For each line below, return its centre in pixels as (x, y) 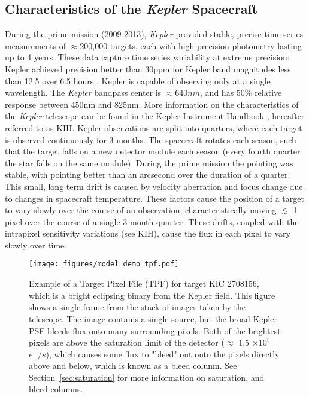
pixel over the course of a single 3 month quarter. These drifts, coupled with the (152, 221)
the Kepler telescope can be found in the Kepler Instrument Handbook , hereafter (155, 116)
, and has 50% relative (241, 93)
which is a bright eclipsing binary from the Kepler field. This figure (152, 295)
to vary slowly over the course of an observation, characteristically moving (141, 210)
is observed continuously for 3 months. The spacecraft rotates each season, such (151, 139)
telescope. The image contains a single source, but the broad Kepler (153, 318)
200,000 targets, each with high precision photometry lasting (191, 45)
